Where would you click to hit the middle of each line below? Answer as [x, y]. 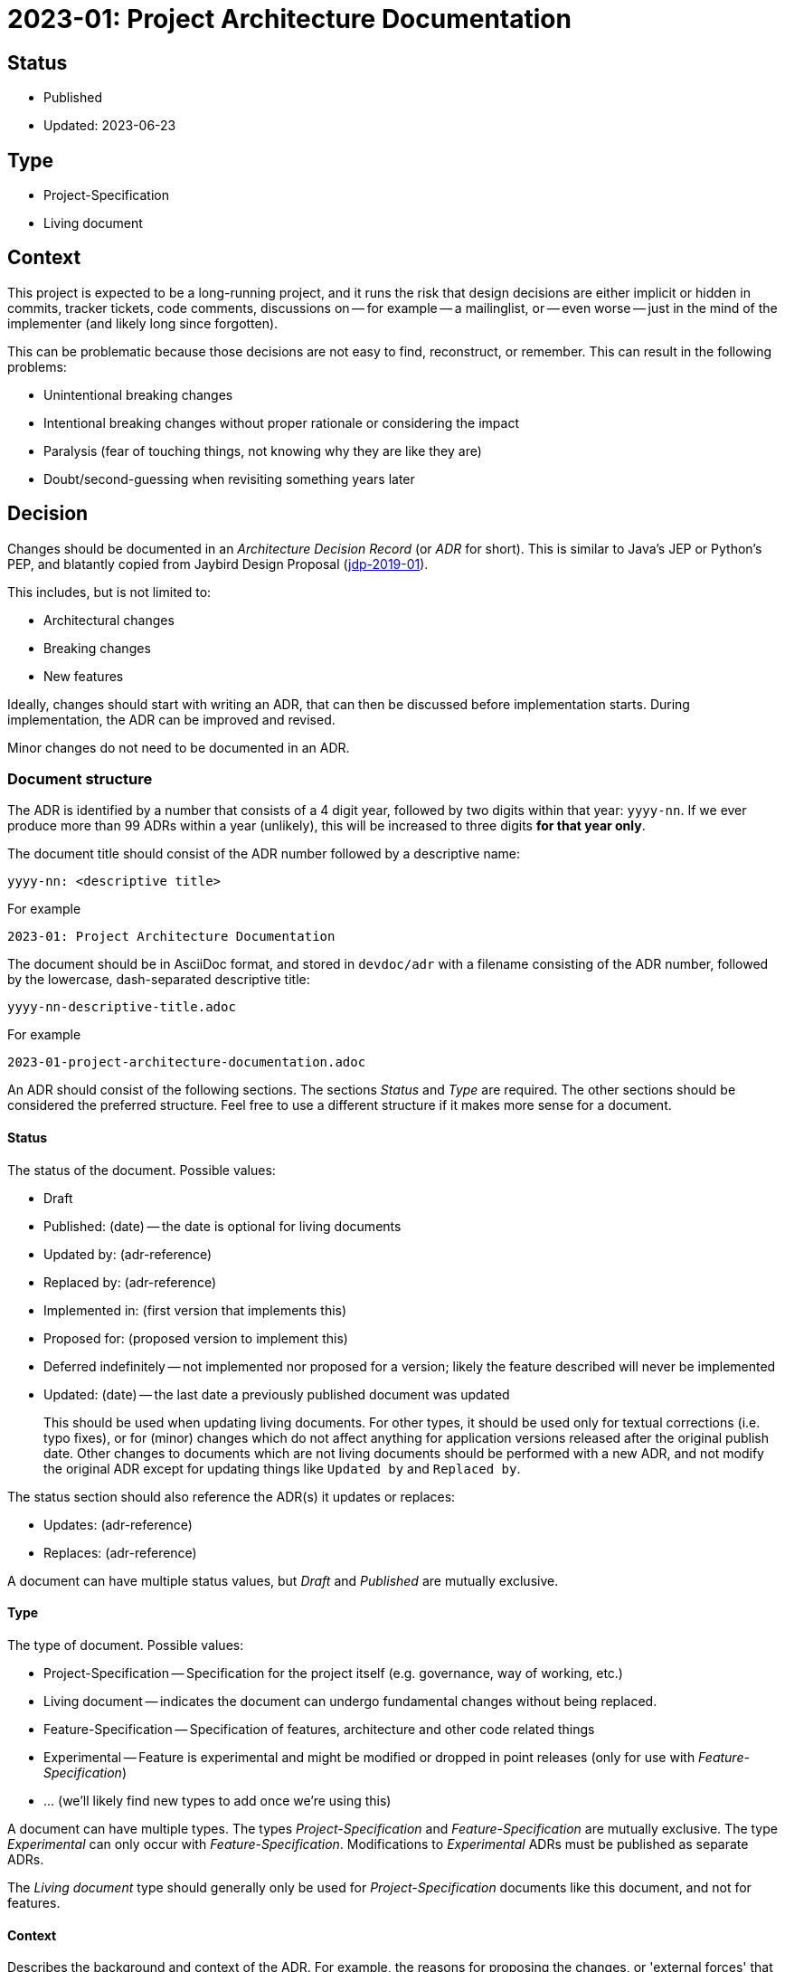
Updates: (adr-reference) [118, 1524]
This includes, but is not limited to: [109, 592]
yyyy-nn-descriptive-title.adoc [122, 1007]
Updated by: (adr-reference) [128, 1254]
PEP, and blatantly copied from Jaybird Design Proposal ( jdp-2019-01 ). [218, 564]
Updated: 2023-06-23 [110, 126]
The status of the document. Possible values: [142, 1170]
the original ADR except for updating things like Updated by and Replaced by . [282, 1468]
